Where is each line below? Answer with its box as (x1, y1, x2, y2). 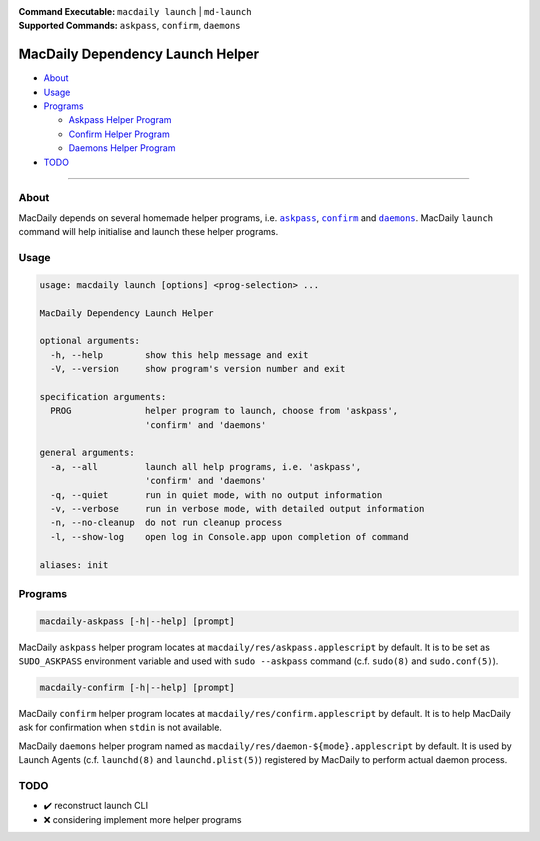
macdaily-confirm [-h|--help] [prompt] (39, 682, 235, 694)
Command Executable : (18, 6, 116, 17)
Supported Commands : (18, 20, 119, 32)
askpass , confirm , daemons (119, 20, 241, 32)
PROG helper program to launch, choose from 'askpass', (50, 405, 399, 417)
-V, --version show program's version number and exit (50, 363, 346, 375)
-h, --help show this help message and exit (50, 349, 309, 360)
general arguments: (39, 447, 135, 459)
